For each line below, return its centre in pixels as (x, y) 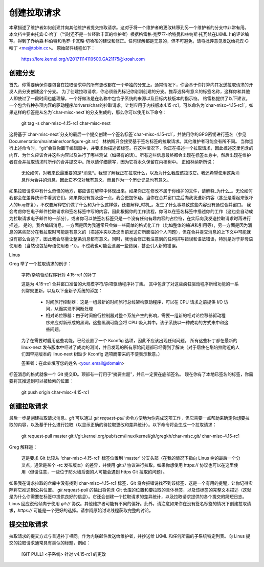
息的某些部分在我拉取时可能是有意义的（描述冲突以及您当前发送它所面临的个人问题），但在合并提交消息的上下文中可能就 (130, 232)
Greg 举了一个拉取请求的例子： (40, 264)
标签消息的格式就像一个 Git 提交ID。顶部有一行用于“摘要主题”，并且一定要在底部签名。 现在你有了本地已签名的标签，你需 (131, 374)
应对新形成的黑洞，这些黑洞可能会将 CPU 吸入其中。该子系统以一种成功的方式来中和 (139, 322)
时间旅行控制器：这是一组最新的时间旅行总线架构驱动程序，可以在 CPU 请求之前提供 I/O (134, 302)
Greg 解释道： (23, 447)
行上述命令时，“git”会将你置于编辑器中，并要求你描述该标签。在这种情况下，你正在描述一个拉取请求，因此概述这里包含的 (131, 148)
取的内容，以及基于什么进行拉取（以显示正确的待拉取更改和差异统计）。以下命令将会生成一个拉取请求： (113, 425)
